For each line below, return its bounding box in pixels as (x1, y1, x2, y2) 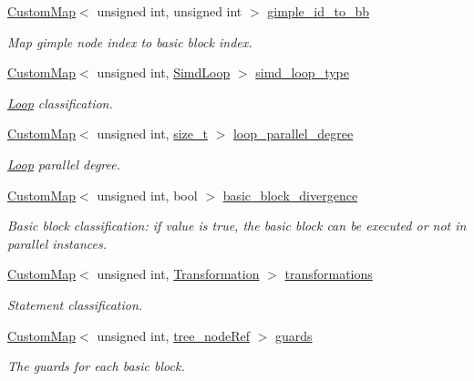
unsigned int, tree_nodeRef (97, 325, 251, 345)
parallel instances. (7, 233, 107, 252)
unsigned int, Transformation (97, 264, 260, 283)
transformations (284, 264, 373, 283)
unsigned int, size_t (97, 124, 208, 143)
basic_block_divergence (222, 185, 358, 204)
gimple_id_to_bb (267, 2, 369, 20)
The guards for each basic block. (7, 356, 185, 376)
